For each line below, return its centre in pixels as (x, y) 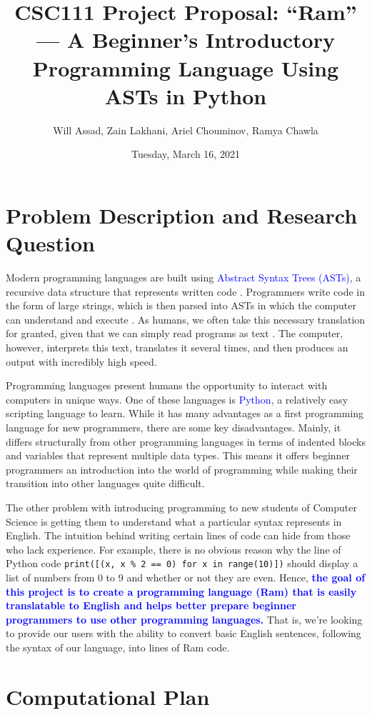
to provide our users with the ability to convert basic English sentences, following (184, 633)
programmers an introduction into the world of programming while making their (182, 469)
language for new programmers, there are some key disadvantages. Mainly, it (174, 427)
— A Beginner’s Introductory (186, 40)
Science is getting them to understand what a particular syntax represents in (174, 521)
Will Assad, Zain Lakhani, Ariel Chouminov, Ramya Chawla (186, 130)
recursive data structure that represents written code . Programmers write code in (186, 291)
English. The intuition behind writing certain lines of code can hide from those (178, 535)
